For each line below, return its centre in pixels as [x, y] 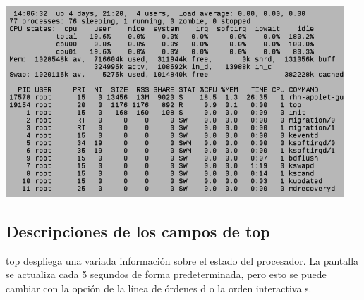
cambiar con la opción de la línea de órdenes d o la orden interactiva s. [159, 288]
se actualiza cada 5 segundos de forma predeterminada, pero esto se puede [166, 274]
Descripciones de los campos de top [138, 231]
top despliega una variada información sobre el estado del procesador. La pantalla [182, 260]
